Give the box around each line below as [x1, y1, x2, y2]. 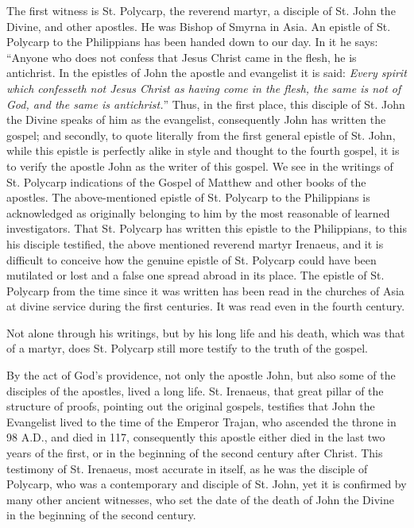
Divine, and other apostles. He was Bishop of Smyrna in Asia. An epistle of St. [6, 17, 391, 34]
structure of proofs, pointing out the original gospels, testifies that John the [6, 398, 375, 414]
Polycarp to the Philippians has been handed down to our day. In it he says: [6, 33, 378, 50]
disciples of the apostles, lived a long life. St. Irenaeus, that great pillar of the [6, 382, 384, 399]
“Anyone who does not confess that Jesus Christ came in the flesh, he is [6, 48, 357, 65]
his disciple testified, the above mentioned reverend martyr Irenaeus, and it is [6, 235, 384, 252]
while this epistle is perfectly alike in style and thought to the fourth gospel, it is [6, 142, 400, 159]
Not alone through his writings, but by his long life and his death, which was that [6, 324, 405, 341]
